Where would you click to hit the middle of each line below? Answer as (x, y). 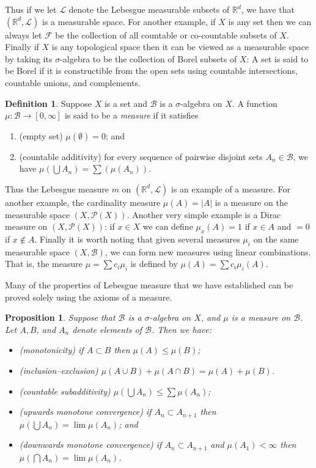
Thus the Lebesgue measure (57, 188)
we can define (168, 226)
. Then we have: (181, 329)
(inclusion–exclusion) (59, 371)
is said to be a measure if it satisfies (131, 115)
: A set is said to (277, 58)
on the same (276, 239)
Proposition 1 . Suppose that (60, 317)
